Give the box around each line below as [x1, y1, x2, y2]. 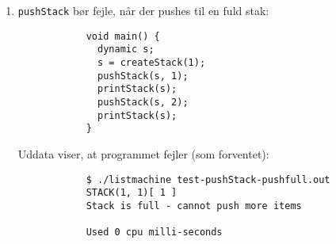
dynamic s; [97, 44, 155, 55]
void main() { [86, 30, 160, 42]
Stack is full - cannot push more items [86, 200, 302, 212]
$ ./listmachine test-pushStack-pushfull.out [86, 173, 330, 185]
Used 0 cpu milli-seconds [86, 227, 223, 238]
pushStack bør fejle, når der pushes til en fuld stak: [17, 2, 269, 18]
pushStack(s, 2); [97, 96, 189, 108]
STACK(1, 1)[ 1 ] [86, 187, 178, 199]
